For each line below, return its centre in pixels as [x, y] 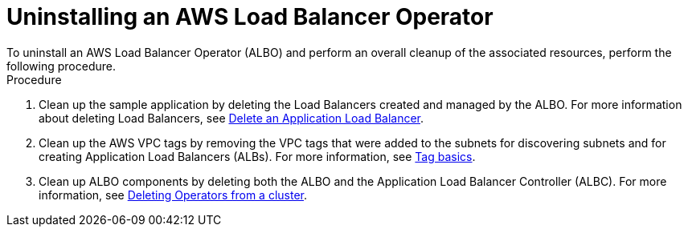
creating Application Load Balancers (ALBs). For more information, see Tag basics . [257, 156]
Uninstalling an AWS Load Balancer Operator [250, 17]
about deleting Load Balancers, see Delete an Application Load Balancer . [231, 118]
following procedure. [61, 66]
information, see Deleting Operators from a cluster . [173, 195]
